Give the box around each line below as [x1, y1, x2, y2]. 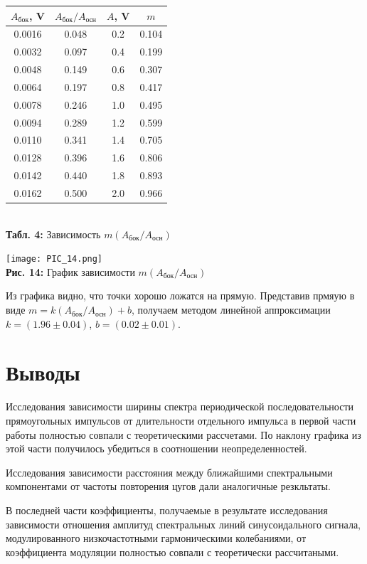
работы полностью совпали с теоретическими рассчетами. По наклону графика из [6, 427, 361, 442]
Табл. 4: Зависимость [6, 226, 101, 241]
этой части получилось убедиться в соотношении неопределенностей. [6, 441, 307, 456]
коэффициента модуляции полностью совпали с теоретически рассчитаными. [6, 544, 339, 559]
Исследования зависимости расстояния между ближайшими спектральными [6, 464, 333, 479]
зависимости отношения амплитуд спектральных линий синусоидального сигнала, [6, 516, 361, 531]
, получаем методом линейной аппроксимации [131, 302, 331, 317]
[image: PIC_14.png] [6, 254, 103, 265]
